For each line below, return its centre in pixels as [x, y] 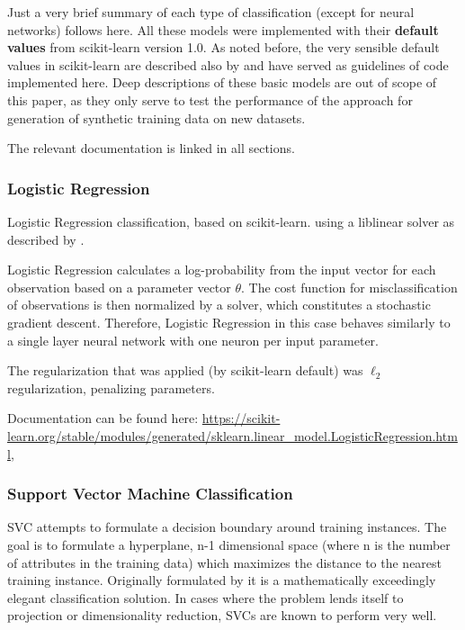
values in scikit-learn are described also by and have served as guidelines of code [228, 64]
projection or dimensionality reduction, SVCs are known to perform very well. [222, 615]
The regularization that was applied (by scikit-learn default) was [185, 370]
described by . [46, 239]
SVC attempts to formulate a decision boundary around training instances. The [227, 527]
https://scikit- [241, 418]
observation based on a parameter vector [119, 287]
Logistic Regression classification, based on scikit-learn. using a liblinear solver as [231, 221]
